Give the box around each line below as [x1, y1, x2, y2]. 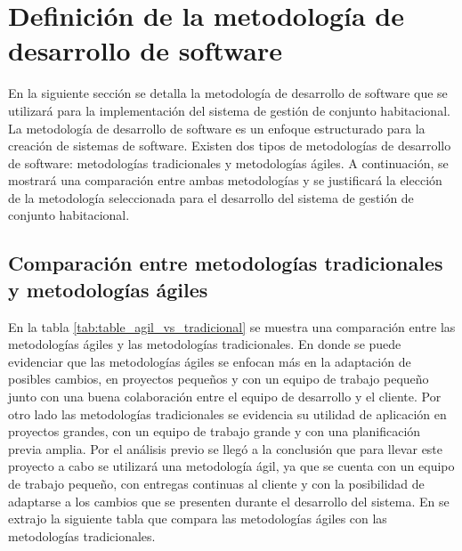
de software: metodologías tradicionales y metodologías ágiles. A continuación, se [8, 153, 449, 172]
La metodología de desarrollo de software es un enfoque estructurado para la [8, 118, 426, 137]
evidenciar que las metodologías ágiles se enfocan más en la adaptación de [8, 352, 411, 370]
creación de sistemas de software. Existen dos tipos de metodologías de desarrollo [8, 136, 451, 155]
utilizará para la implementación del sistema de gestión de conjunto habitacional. [8, 101, 450, 119]
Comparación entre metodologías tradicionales [8, 249, 443, 277]
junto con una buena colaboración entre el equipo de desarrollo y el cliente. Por [8, 387, 442, 406]
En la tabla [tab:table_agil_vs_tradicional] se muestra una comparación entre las [8, 317, 456, 336]
